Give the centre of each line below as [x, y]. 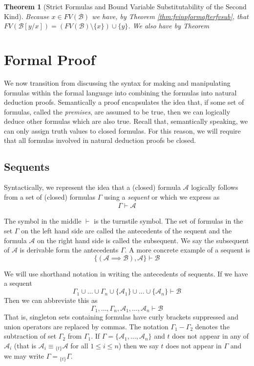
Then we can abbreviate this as [51, 300]
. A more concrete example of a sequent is [188, 250]
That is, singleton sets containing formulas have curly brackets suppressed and [121, 317]
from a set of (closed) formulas [50, 196]
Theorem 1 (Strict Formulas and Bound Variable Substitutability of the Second [125, 6]
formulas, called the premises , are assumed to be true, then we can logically [117, 111]
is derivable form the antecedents [69, 250]
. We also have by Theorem [169, 26]
